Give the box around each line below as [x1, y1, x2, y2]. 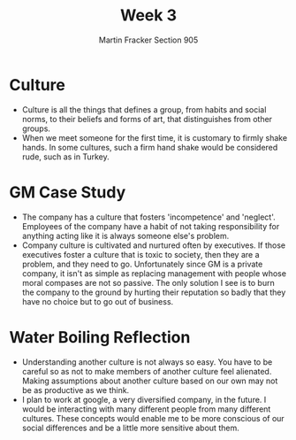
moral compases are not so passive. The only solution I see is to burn [21, 277, 276, 288]
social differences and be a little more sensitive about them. [21, 422, 240, 433]
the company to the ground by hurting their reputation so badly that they [21, 287, 286, 297]
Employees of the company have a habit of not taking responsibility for [21, 220, 280, 231]
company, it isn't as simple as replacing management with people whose [21, 267, 287, 279]
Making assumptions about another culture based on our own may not [21, 375, 278, 386]
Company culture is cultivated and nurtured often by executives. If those [21, 240, 285, 251]
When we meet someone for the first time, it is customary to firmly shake [21, 132, 288, 143]
